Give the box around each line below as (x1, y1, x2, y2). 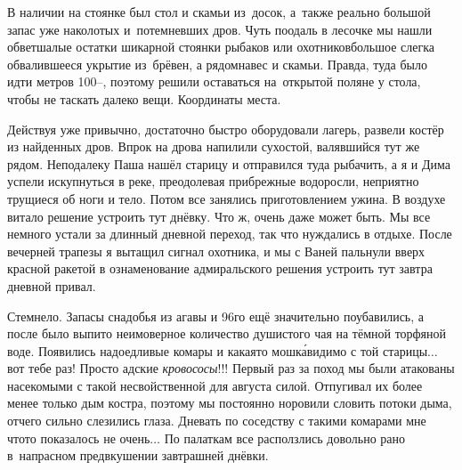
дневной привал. (7, 276, 96, 295)
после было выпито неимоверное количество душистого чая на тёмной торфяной (7, 324, 446, 343)
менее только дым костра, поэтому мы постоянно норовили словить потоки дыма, (7, 393, 452, 412)
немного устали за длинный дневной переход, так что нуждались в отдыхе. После (7, 224, 452, 243)
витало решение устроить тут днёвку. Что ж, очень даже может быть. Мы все (7, 207, 431, 225)
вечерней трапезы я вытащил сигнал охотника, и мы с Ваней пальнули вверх (7, 241, 426, 260)
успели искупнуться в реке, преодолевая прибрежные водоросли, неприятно (7, 172, 419, 190)
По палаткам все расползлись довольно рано (164, 428, 406, 447)
